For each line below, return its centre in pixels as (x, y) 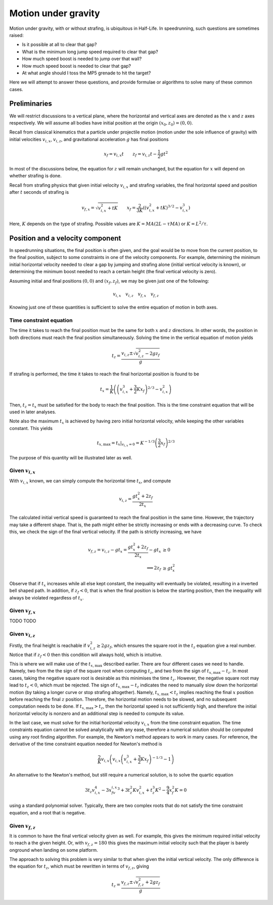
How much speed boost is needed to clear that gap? (77, 66)
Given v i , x (22, 471)
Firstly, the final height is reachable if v (50, 645)
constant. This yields (31, 428)
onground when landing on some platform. (54, 850)
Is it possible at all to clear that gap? (59, 45)
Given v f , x (22, 611)
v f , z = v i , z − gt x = (107, 550)
